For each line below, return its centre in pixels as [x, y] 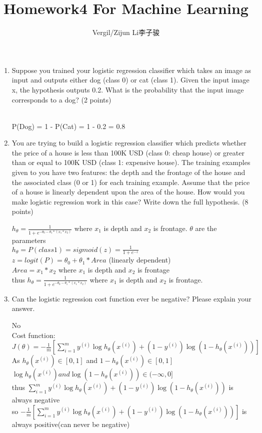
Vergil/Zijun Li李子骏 [126, 32]
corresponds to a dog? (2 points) [61, 99]
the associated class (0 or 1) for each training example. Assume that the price [131, 182]
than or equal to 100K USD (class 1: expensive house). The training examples [131, 162]
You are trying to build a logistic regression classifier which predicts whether [129, 143]
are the [206, 228]
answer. [23, 308]
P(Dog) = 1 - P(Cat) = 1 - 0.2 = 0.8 [68, 126]
